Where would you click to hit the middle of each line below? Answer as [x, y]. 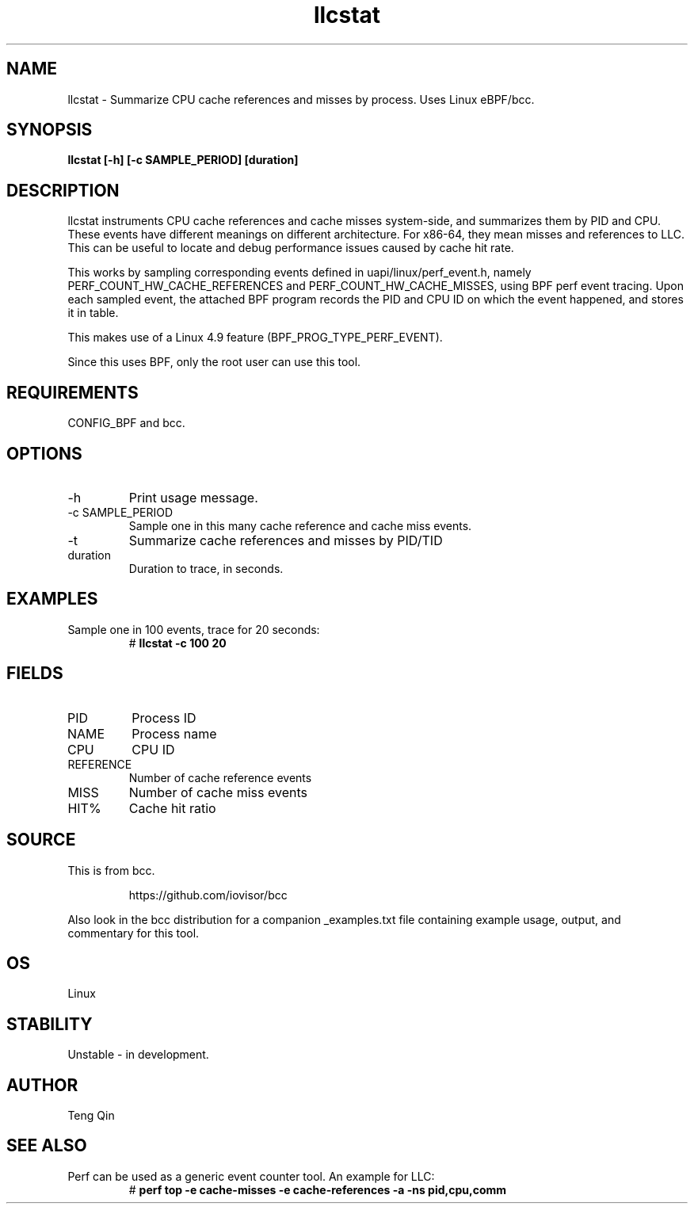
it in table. [93, 313]
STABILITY [50, 1024]
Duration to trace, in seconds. [206, 568]
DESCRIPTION [63, 190]
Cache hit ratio [172, 808]
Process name [174, 733]
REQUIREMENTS [72, 392]
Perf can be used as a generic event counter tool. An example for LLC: [251, 1176]
